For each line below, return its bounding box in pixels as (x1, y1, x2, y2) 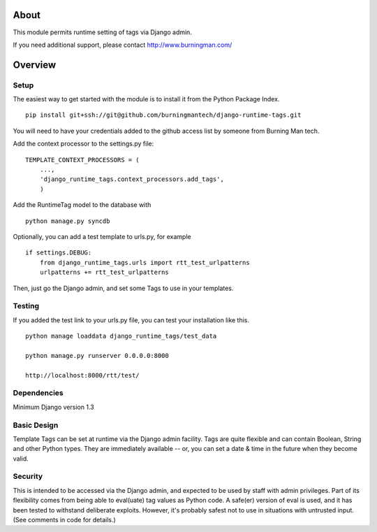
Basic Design (13, 420, 59, 430)
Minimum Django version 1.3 (13, 403, 94, 411)
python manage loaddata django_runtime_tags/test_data (25, 332, 217, 340)
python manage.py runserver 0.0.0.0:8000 (25, 352, 169, 359)
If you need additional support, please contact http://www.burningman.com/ (13, 41, 232, 49)
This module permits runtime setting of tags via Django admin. (13, 28, 192, 36)
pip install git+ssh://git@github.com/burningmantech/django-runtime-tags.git (25, 111, 302, 119)
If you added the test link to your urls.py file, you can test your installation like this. (13, 315, 250, 324)
